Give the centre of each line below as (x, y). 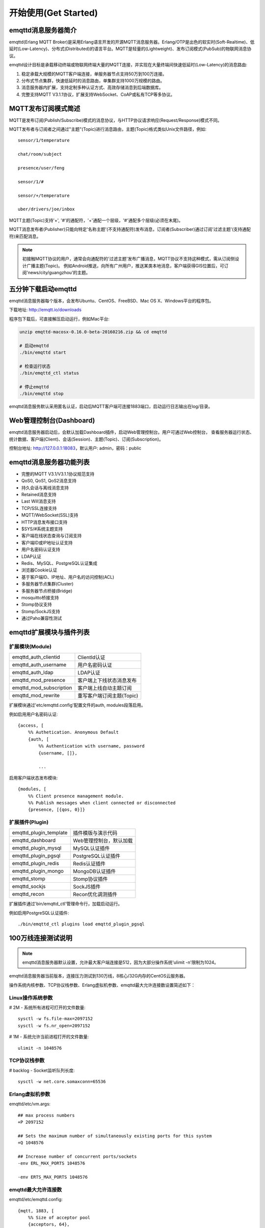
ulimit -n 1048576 (40, 1048)
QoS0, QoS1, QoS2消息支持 (49, 481)
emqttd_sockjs (29, 887)
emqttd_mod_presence (39, 680)
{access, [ (31, 726)
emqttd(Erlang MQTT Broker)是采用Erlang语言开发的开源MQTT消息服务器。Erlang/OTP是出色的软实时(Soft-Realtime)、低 (132, 42)
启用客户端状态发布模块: (34, 778)
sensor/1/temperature (44, 140)
